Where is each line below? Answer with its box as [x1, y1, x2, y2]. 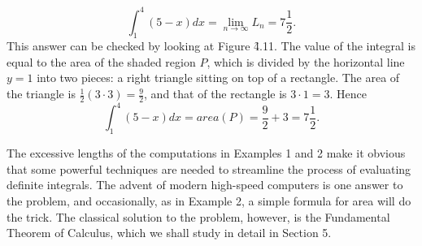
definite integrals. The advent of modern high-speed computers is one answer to [7, 176, 403, 193]
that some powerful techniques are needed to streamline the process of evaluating [7, 160, 411, 177]
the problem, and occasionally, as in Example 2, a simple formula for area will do [7, 192, 411, 209]
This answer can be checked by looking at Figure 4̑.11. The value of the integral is [7, 37, 415, 54]
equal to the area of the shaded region [7, 53, 196, 70]
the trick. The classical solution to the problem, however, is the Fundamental [7, 208, 390, 225]
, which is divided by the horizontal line [207, 53, 405, 70]
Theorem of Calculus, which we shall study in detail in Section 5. [7, 224, 332, 241]
